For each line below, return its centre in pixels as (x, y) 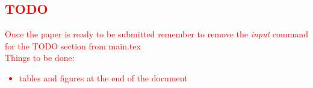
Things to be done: (40, 58)
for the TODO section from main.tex (73, 46)
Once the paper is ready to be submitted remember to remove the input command (156, 34)
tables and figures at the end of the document (103, 77)
